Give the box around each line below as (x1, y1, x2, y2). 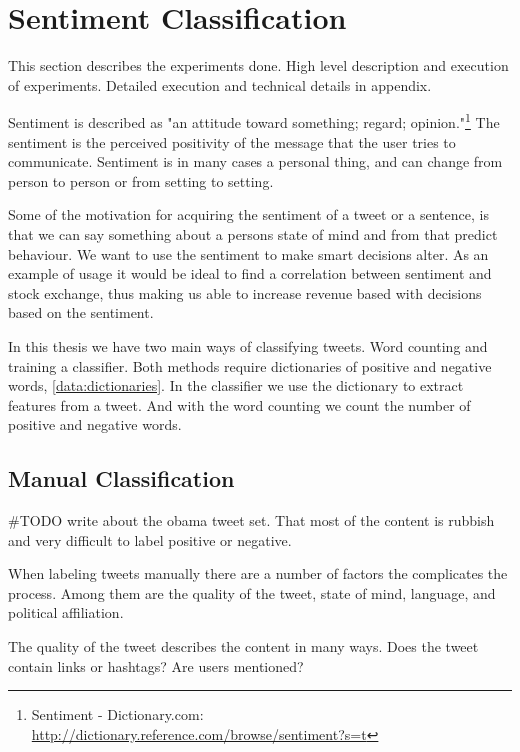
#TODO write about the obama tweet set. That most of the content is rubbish (8, 510, 495, 531)
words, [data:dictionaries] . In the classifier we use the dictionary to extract (8, 375, 464, 396)
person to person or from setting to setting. (8, 170, 274, 191)
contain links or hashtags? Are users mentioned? (8, 655, 304, 676)
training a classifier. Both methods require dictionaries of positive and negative (8, 355, 492, 376)
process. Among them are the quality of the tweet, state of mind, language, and (8, 582, 496, 603)
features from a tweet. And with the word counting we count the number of (8, 394, 471, 415)
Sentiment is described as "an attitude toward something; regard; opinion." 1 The (8, 109, 500, 132)
